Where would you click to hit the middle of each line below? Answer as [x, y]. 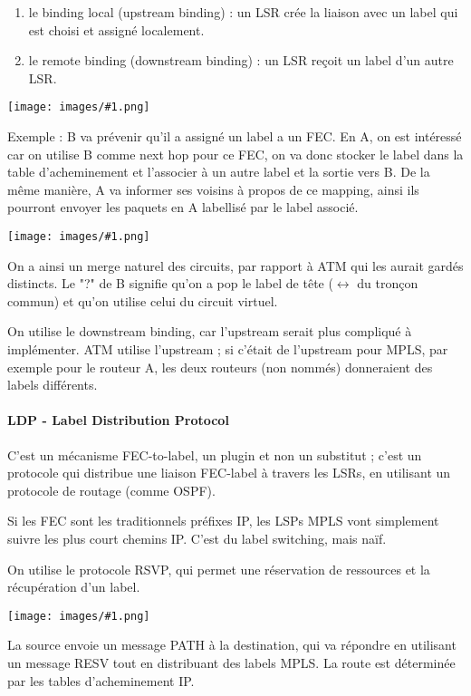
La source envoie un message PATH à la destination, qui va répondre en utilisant [232, 645]
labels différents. [53, 385]
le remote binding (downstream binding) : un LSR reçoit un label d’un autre [241, 60]
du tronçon [388, 283]
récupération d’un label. [74, 587]
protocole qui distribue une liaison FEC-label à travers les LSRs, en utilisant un [229, 473]
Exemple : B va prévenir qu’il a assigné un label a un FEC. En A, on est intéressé [235, 136]
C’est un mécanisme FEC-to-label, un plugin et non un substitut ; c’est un [215, 454]
